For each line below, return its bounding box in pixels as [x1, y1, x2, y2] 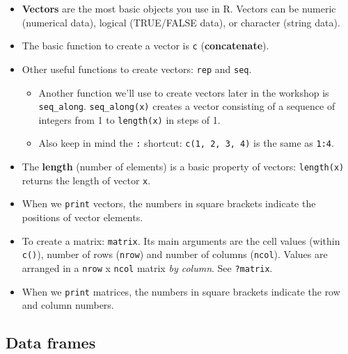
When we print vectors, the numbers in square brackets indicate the [22, 196, 316, 211]
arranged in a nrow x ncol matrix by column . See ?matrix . [22, 260, 273, 275]
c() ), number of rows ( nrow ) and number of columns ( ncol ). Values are [22, 247, 328, 262]
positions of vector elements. [22, 210, 143, 225]
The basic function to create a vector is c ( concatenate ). [22, 38, 269, 53]
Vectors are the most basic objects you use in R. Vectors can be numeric [22, 1, 336, 15]
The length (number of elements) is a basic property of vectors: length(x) [22, 159, 345, 174]
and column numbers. [22, 298, 114, 312]
